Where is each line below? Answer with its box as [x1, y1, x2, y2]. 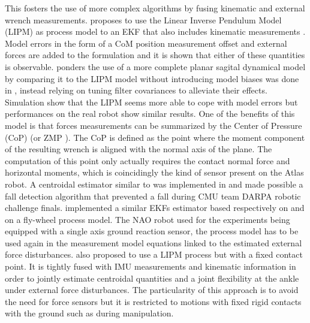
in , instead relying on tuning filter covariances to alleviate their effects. [5, 84, 267, 96]
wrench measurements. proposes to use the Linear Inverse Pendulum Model [5, 13, 282, 26]
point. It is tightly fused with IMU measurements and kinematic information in [5, 260, 296, 273]
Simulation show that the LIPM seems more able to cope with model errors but [5, 95, 298, 108]
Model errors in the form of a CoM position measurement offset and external [5, 37, 287, 49]
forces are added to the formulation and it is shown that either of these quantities [5, 49, 305, 61]
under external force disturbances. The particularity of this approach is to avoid [5, 283, 299, 296]
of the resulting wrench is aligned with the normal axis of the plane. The [5, 143, 272, 155]
